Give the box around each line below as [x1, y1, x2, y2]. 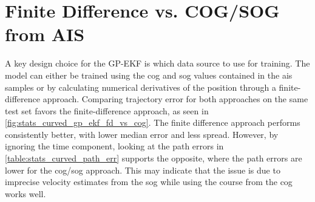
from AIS [5, 22, 85, 47]
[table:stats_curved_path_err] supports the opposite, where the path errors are [5, 152, 302, 165]
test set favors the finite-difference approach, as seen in [5, 104, 209, 117]
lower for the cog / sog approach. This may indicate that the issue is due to [5, 163, 280, 176]
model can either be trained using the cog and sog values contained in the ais [5, 68, 293, 81]
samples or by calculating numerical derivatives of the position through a [5, 80, 276, 93]
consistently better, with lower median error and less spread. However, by [5, 128, 279, 140]
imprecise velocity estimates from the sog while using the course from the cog [5, 175, 293, 188]
